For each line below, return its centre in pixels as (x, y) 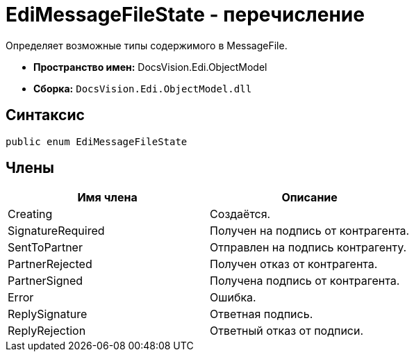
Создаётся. (240, 214)
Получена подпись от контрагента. (305, 281)
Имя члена (107, 198)
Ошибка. (233, 298)
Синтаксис (45, 115)
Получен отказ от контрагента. (294, 264)
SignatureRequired (56, 231)
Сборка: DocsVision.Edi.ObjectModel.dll (143, 88)
